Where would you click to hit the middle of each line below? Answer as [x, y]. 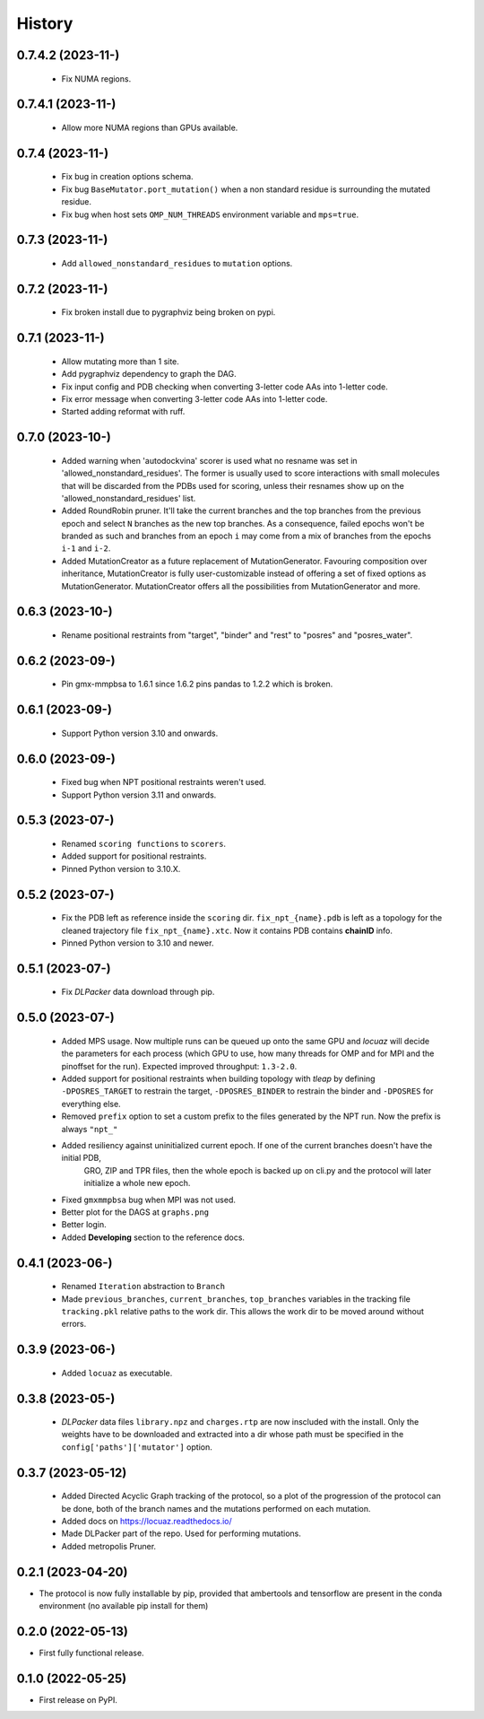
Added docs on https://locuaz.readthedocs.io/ [147, 1522]
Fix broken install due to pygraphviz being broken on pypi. [169, 312]
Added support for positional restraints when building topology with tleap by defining [218, 1079]
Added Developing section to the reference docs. [153, 1237]
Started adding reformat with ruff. [123, 412]
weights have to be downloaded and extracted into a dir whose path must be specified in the [233, 1435]
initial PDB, [82, 1158]
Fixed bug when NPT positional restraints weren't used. [164, 782]
